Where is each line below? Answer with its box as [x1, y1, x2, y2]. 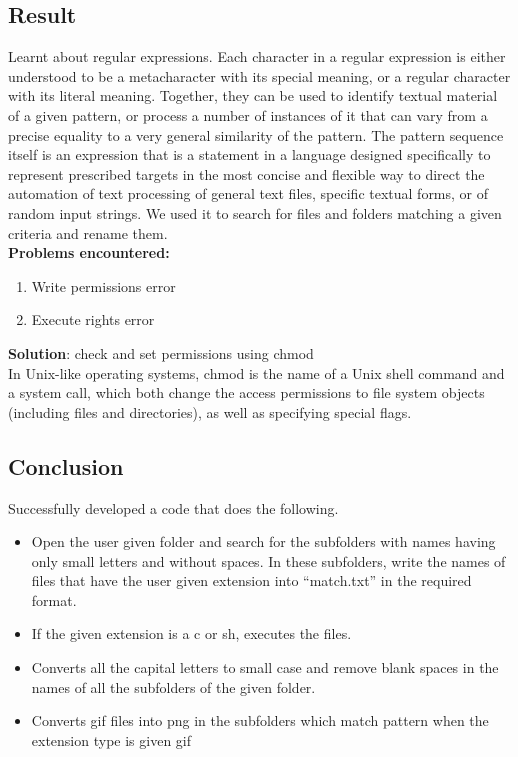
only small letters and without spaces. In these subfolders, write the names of [31, 550, 506, 571]
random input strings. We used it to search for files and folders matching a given [8, 202, 502, 223]
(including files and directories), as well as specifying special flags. [8, 401, 412, 422]
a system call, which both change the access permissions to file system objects [8, 382, 485, 403]
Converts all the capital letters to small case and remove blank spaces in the [31, 657, 499, 678]
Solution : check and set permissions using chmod [8, 342, 314, 363]
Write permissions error [31, 275, 176, 296]
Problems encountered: [8, 242, 170, 263]
